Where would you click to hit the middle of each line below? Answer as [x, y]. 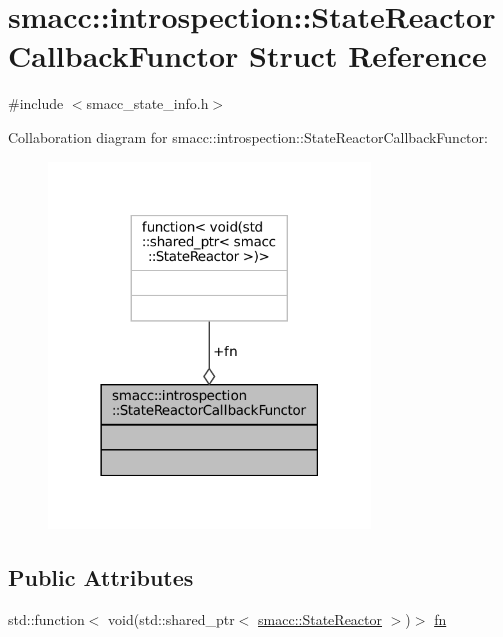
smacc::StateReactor [320, 618]
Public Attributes [101, 576]
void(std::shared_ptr [171, 618]
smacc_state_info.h [147, 103]
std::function [46, 618]
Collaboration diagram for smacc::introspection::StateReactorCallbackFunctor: [248, 136]
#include [36, 103]
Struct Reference [368, 55]
